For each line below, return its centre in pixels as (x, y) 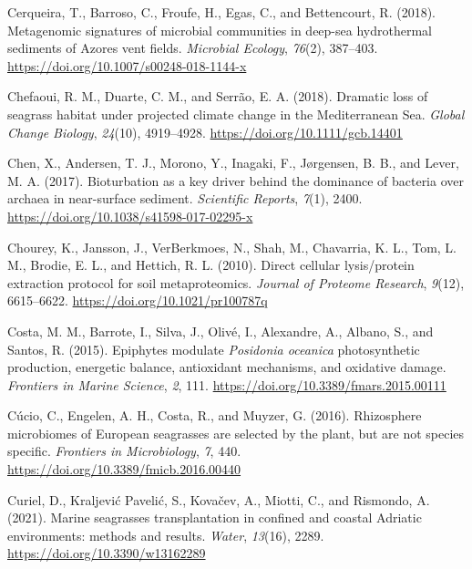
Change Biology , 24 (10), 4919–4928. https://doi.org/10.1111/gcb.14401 (205, 132)
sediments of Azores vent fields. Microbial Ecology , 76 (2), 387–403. (193, 48)
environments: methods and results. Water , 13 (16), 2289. (166, 535)
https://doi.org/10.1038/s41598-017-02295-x (130, 216)
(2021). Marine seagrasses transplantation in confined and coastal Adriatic (215, 517)
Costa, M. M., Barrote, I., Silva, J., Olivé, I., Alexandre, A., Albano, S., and (221, 331)
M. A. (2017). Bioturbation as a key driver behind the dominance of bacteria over (236, 180)
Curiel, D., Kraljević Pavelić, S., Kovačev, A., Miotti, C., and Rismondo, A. (219, 499)
